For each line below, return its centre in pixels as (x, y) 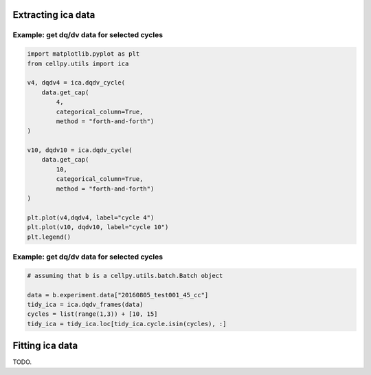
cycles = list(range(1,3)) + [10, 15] (92, 314)
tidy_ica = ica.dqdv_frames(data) (85, 304)
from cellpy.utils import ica (78, 63)
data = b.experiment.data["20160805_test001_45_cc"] (118, 295)
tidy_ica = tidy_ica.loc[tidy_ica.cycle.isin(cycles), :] (127, 324)
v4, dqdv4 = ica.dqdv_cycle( (76, 83)
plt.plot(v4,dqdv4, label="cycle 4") (91, 217)
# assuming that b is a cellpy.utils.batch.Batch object (125, 276)
